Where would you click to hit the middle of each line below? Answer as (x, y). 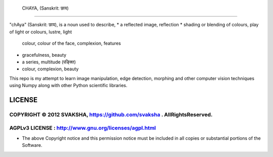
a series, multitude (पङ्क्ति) (49, 62)
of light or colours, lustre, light (41, 32)
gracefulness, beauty (44, 55)
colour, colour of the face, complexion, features (72, 44)
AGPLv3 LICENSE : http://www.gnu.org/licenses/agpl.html (83, 128)
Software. (32, 145)
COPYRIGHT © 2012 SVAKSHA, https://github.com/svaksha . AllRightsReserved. (111, 114)
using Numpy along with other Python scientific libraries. (68, 86)
